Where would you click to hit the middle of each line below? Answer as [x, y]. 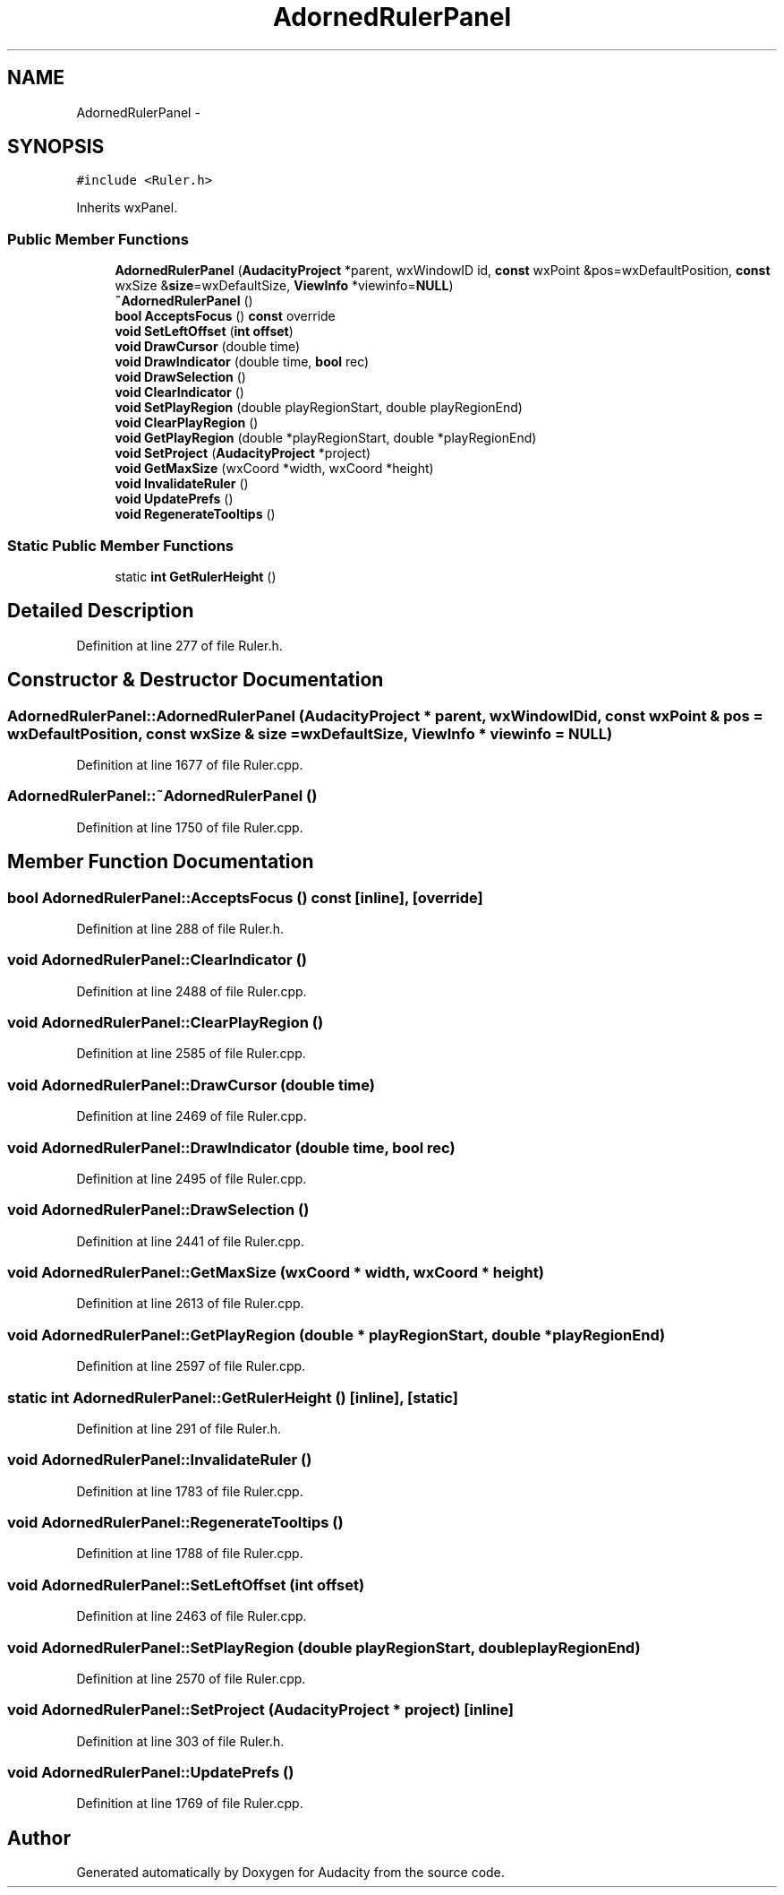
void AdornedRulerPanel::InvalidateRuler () [160, 1460]
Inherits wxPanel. [127, 208]
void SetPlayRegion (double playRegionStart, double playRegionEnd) [319, 408]
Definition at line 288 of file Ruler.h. [180, 928]
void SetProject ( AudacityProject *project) [243, 453]
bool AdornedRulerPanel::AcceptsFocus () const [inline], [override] [245, 897]
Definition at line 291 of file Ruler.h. [179, 1428]
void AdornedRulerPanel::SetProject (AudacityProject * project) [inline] [260, 1710]
